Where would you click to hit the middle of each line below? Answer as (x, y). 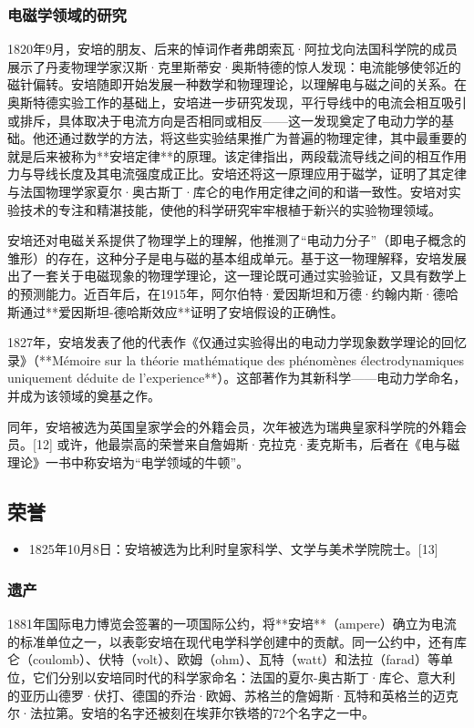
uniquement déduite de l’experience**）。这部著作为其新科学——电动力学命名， (237, 378)
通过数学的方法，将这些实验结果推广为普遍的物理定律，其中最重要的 (262, 138)
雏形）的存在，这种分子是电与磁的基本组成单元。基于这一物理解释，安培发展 (237, 257)
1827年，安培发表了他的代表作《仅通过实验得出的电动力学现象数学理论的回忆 (237, 342)
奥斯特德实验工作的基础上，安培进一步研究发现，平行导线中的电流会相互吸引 (237, 102)
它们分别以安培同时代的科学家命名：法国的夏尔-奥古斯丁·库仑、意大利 (244, 677)
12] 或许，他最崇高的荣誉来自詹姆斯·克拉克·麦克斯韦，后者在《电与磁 (248, 444)
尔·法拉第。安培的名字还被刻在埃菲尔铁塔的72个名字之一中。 (191, 713)
